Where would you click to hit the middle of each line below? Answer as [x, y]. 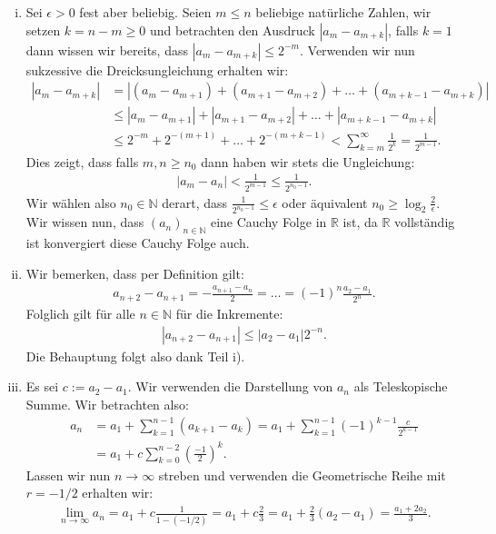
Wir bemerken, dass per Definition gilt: [135, 273]
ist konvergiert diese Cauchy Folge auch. [138, 243]
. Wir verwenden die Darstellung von [230, 386]
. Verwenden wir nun [357, 49]
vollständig [425, 222]
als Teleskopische [401, 386]
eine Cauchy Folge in [268, 222]
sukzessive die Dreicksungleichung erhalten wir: [157, 69]
